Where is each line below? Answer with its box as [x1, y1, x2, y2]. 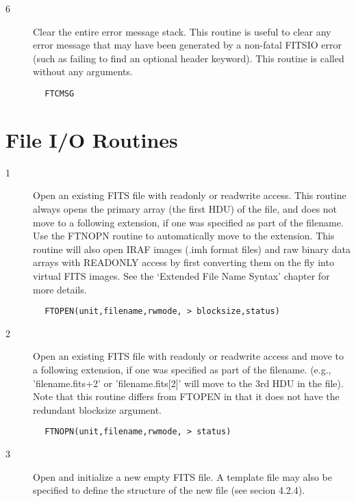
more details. [33, 282, 87, 296]
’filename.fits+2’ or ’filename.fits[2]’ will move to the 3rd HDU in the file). [33, 375, 344, 390]
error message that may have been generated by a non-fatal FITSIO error [33, 38, 342, 52]
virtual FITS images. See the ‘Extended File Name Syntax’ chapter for [33, 268, 330, 282]
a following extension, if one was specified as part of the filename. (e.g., [33, 362, 331, 376]
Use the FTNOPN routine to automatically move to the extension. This [33, 228, 335, 243]
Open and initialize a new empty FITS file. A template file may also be [33, 469, 332, 484]
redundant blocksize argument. [33, 402, 162, 417]
